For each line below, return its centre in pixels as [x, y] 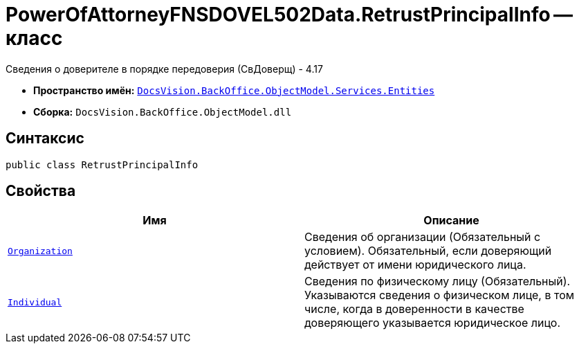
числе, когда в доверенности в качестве [414, 309]
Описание [451, 221]
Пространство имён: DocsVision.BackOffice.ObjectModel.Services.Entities [234, 90]
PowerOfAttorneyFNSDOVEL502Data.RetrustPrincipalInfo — [289, 15]
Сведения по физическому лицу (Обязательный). [438, 281]
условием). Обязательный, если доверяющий [428, 251]
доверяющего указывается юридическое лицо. [433, 323]
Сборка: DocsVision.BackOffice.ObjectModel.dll [163, 111]
